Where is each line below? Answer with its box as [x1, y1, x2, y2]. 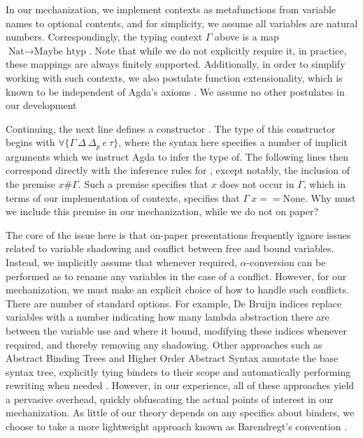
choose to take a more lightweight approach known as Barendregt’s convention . [6, 419, 348, 434]
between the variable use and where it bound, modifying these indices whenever [6, 323, 348, 337]
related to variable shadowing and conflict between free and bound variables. [6, 241, 334, 256]
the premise [6, 176, 55, 191]
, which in [303, 176, 346, 191]
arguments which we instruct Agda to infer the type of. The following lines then [6, 149, 348, 163]
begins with [6, 135, 55, 149]
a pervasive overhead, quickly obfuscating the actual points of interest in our [6, 391, 334, 406]
